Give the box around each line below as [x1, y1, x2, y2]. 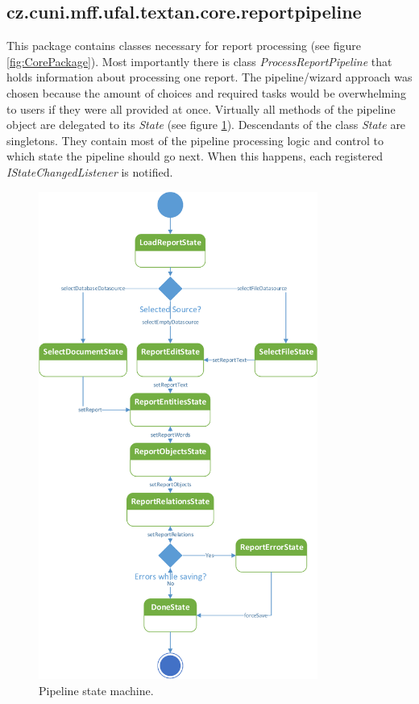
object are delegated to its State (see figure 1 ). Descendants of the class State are [6, 116, 406, 133]
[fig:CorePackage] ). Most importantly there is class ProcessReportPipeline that [6, 52, 392, 69]
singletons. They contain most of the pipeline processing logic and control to [6, 131, 384, 148]
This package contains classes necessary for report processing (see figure [6, 37, 361, 54]
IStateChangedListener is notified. [6, 163, 173, 180]
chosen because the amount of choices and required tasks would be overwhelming [6, 84, 406, 101]
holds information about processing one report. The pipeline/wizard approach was [6, 69, 413, 85]
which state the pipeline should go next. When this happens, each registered [6, 148, 384, 165]
